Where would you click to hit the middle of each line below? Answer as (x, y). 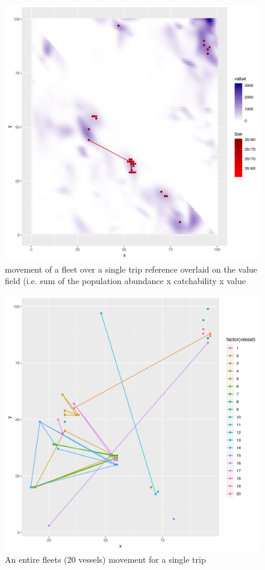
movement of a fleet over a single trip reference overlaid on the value (131, 269)
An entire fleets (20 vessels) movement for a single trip (105, 559)
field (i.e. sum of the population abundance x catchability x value (125, 281)
